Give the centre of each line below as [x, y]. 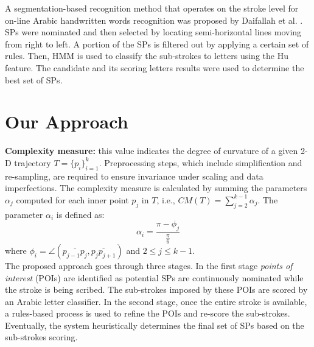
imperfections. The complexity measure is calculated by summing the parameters [156, 188]
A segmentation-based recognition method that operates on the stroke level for [152, 8]
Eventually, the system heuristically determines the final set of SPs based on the [155, 325]
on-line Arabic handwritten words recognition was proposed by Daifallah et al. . [154, 20]
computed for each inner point [72, 199]
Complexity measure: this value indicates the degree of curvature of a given [152, 151]
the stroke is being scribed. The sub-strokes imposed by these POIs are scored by [156, 289]
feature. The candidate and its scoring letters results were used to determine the [155, 67]
